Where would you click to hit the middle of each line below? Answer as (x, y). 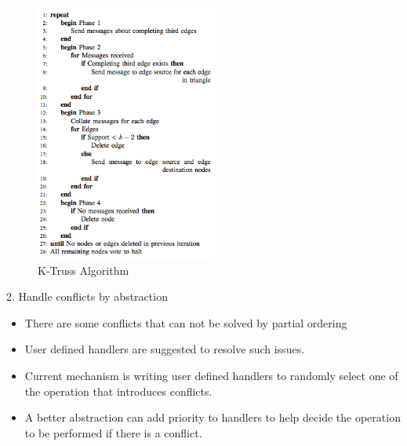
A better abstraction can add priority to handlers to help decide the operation (213, 417)
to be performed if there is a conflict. (113, 432)
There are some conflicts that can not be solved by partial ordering (186, 322)
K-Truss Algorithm (84, 270)
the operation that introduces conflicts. (118, 391)
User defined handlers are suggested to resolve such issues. (165, 349)
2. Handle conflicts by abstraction (87, 296)
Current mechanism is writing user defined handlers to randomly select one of (211, 376)
